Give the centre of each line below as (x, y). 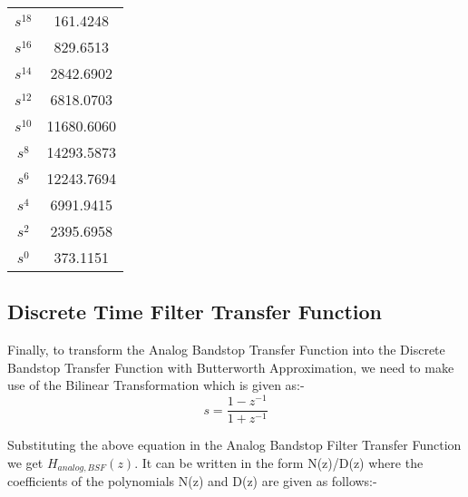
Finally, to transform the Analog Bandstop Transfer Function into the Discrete (226, 350)
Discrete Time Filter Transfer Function (195, 312)
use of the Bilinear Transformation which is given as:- (156, 385)
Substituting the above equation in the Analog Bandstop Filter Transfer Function (234, 445)
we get (25, 462)
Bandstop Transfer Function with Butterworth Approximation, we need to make (231, 367)
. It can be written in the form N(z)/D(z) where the (279, 462)
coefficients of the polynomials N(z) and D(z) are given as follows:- (192, 481)
